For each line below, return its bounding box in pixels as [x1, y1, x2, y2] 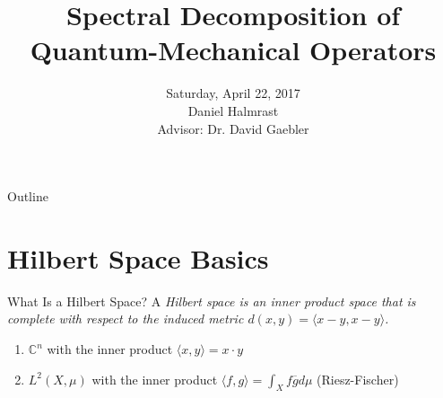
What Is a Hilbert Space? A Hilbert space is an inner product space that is [7, 291, 416, 310]
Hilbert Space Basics [7, 239, 269, 276]
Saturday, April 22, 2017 [166, 84, 300, 102]
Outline [7, 187, 48, 206]
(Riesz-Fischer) [317, 369, 399, 388]
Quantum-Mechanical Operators [30, 31, 437, 68]
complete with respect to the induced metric [7, 309, 244, 328]
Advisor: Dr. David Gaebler [157, 119, 309, 137]
